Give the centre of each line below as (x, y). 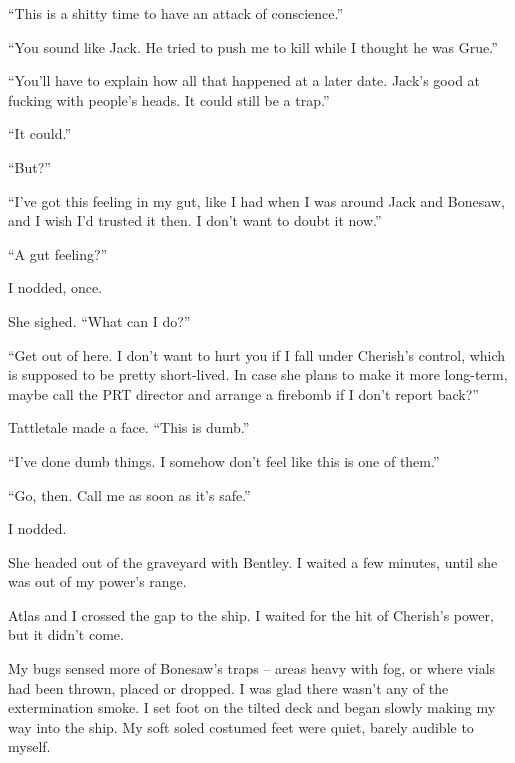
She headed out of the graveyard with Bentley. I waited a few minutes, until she (253, 561)
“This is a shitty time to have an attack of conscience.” (176, 13)
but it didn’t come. (66, 634)
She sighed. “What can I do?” (99, 320)
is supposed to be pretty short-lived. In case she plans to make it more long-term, (258, 374)
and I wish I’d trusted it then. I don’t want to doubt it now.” (195, 220)
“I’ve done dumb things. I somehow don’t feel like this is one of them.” (224, 460)
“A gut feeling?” (58, 253)
